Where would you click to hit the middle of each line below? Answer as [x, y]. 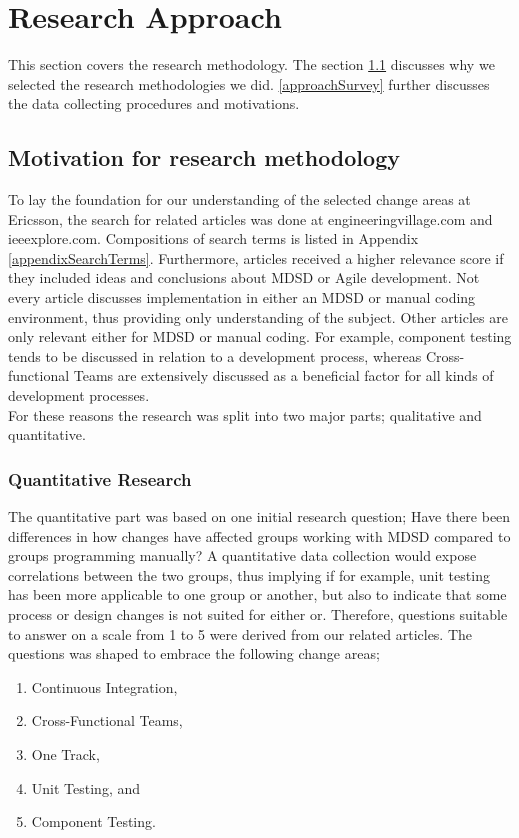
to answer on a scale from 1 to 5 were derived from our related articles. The [240, 633]
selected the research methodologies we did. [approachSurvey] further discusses [249, 83]
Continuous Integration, [104, 686]
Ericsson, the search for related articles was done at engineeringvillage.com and [250, 218]
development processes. [79, 395]
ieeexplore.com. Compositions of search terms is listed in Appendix [213, 238]
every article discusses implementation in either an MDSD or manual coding [242, 297]
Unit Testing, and [86, 787]
